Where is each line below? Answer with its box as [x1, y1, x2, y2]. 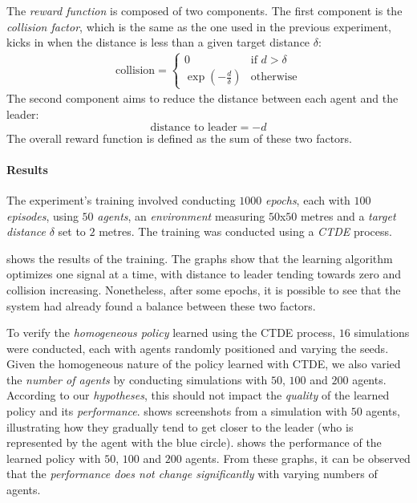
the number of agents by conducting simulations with [6, 371, 268, 387]
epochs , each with [265, 191, 350, 208]
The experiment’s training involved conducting [6, 191, 236, 208]
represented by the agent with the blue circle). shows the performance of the [6, 434, 382, 451]
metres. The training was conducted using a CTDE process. [99, 223, 392, 240]
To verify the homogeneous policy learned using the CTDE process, [6, 324, 336, 341]
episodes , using [6, 207, 79, 224]
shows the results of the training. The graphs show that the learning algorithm [6, 249, 393, 266]
